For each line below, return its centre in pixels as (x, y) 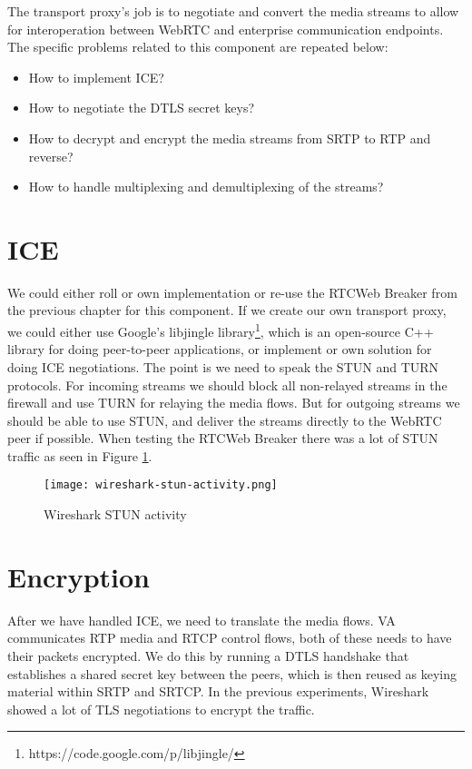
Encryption (79, 576)
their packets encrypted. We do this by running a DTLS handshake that (208, 656)
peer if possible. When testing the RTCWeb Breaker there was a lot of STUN (223, 438)
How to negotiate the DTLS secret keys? (142, 108)
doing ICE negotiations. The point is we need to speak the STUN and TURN (223, 366)
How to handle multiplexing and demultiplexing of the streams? (206, 187)
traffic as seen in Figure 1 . (80, 455)
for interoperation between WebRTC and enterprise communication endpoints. (226, 29)
